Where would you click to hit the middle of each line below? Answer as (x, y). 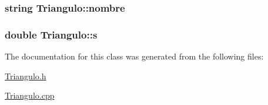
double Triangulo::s (51, 34)
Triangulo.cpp (30, 95)
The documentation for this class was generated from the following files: (134, 56)
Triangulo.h (26, 76)
